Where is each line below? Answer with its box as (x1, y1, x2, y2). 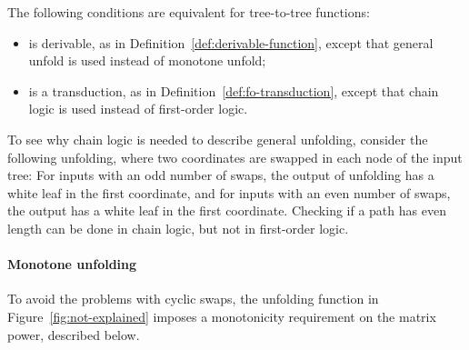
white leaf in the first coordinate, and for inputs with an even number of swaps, (7, 183, 451, 202)
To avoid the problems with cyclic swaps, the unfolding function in (7, 289, 379, 308)
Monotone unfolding (7, 255, 137, 274)
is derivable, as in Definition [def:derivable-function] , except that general (28, 33, 434, 52)
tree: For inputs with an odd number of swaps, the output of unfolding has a (7, 165, 434, 185)
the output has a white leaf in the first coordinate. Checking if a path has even (7, 201, 446, 220)
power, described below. (7, 325, 140, 344)
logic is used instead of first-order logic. (28, 99, 248, 118)
